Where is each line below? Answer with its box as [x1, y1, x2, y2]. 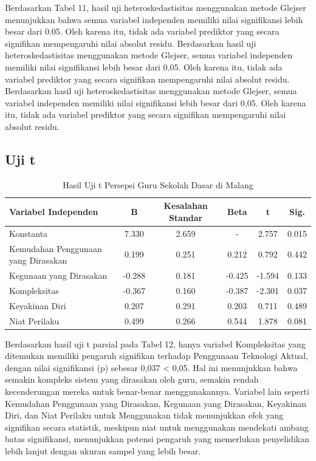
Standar [168, 211, 203, 224]
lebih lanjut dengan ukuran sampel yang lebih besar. [5, 445, 201, 457]
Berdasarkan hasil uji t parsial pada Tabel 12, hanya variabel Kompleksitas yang [5, 337, 306, 350]
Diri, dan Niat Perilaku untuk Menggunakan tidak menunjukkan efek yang [5, 409, 284, 422]
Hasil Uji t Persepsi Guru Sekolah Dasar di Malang [63, 178, 253, 191]
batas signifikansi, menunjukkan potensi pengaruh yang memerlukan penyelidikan [5, 432, 309, 445]
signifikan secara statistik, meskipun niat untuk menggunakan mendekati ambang [5, 420, 309, 433]
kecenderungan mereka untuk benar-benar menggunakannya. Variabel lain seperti [5, 385, 309, 398]
